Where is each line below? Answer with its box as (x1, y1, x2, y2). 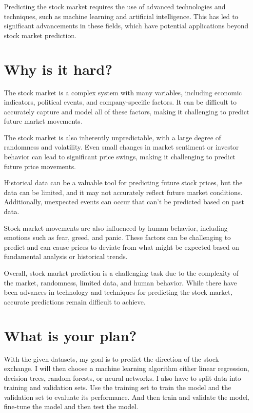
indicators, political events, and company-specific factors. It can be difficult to (4, 97, 237, 107)
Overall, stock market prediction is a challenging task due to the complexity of (4, 268, 239, 278)
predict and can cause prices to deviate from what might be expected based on (4, 241, 239, 252)
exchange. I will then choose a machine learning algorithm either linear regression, (4, 363, 249, 373)
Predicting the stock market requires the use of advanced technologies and (4, 1, 226, 11)
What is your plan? (4, 325, 137, 345)
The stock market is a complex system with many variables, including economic (4, 87, 242, 97)
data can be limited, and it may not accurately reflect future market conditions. (4, 187, 243, 197)
